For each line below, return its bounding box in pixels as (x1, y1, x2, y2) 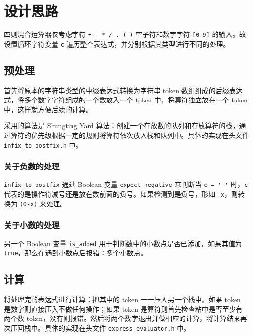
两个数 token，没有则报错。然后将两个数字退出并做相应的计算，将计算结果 (4, 313, 241, 323)
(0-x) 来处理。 (19, 198, 67, 208)
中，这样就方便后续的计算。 (4, 104, 92, 114)
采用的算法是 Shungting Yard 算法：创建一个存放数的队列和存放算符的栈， (4, 120, 239, 131)
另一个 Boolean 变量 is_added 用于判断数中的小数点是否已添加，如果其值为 (4, 238, 242, 248)
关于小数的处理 (4, 219, 60, 231)
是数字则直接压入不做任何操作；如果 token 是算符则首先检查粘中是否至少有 (4, 303, 243, 314)
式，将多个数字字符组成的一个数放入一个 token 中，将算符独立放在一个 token (4, 95, 248, 105)
